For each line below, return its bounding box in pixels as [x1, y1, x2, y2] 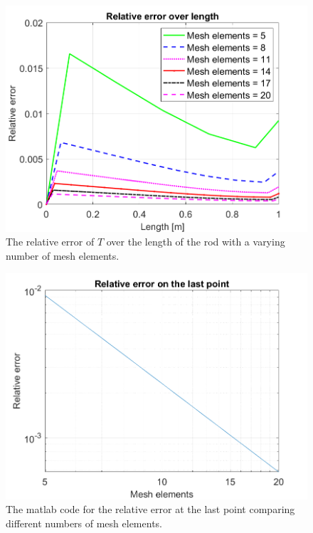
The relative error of [6, 234, 95, 249]
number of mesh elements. [6, 248, 120, 263]
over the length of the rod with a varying [106, 234, 285, 249]
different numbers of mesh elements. [6, 515, 162, 530]
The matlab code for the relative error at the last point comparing [6, 502, 295, 517]
